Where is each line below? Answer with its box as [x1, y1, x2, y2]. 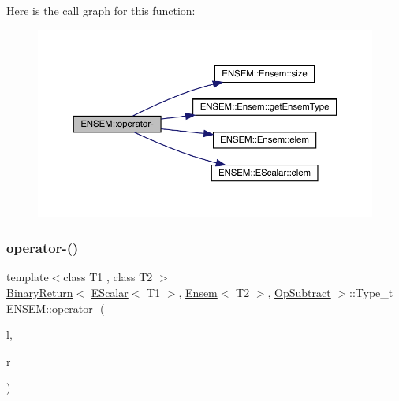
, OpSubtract [267, 284, 331, 301]
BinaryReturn [6, 284, 73, 301]
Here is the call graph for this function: [6, 2, 196, 18]
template [6, 269, 49, 285]
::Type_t [349, 284, 393, 301]
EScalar [91, 284, 129, 301]
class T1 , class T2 [63, 269, 153, 285]
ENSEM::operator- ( [6, 299, 105, 316]
